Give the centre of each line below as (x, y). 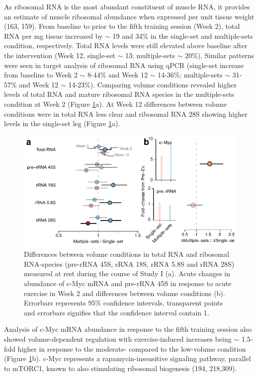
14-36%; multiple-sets (190, 75)
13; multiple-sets (150, 55)
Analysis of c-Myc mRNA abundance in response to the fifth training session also (128, 329)
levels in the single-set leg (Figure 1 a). (62, 123)
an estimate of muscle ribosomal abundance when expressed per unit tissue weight (129, 16)
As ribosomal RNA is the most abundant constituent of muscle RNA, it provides (127, 6)
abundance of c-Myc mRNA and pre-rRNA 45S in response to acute (128, 283)
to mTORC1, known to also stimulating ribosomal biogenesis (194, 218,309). (121, 368)
